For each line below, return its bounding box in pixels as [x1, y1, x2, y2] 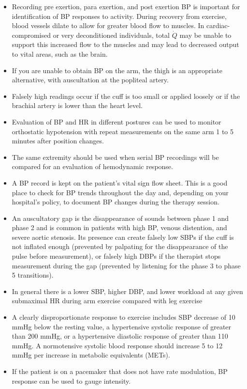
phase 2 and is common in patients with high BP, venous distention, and [12, 222, 227, 233]
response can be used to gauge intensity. [12, 375, 131, 386]
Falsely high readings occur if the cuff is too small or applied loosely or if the [12, 91, 240, 101]
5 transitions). [12, 270, 54, 280]
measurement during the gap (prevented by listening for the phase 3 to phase [12, 260, 241, 270]
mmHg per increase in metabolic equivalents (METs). [12, 350, 170, 360]
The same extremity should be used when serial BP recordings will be [12, 152, 219, 162]
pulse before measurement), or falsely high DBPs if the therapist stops [12, 251, 221, 261]
